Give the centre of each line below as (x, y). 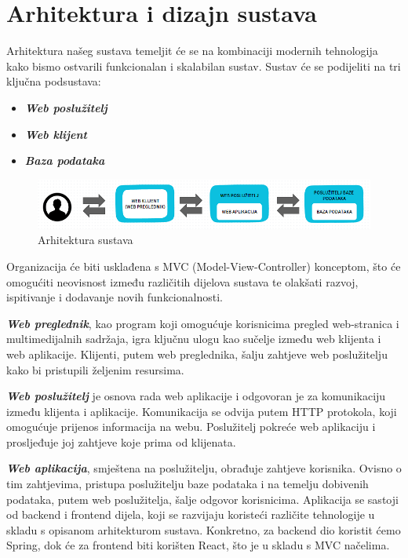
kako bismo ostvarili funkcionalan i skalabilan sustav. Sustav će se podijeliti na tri (204, 66)
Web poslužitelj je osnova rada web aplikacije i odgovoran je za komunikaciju (196, 396)
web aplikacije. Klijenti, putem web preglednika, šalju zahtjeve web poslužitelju (197, 354)
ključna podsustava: (54, 81)
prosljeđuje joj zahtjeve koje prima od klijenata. (121, 441)
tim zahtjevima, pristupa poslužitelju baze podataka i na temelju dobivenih (188, 484)
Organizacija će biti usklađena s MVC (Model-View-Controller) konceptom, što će (204, 266)
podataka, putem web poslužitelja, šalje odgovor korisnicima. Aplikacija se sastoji (202, 499)
